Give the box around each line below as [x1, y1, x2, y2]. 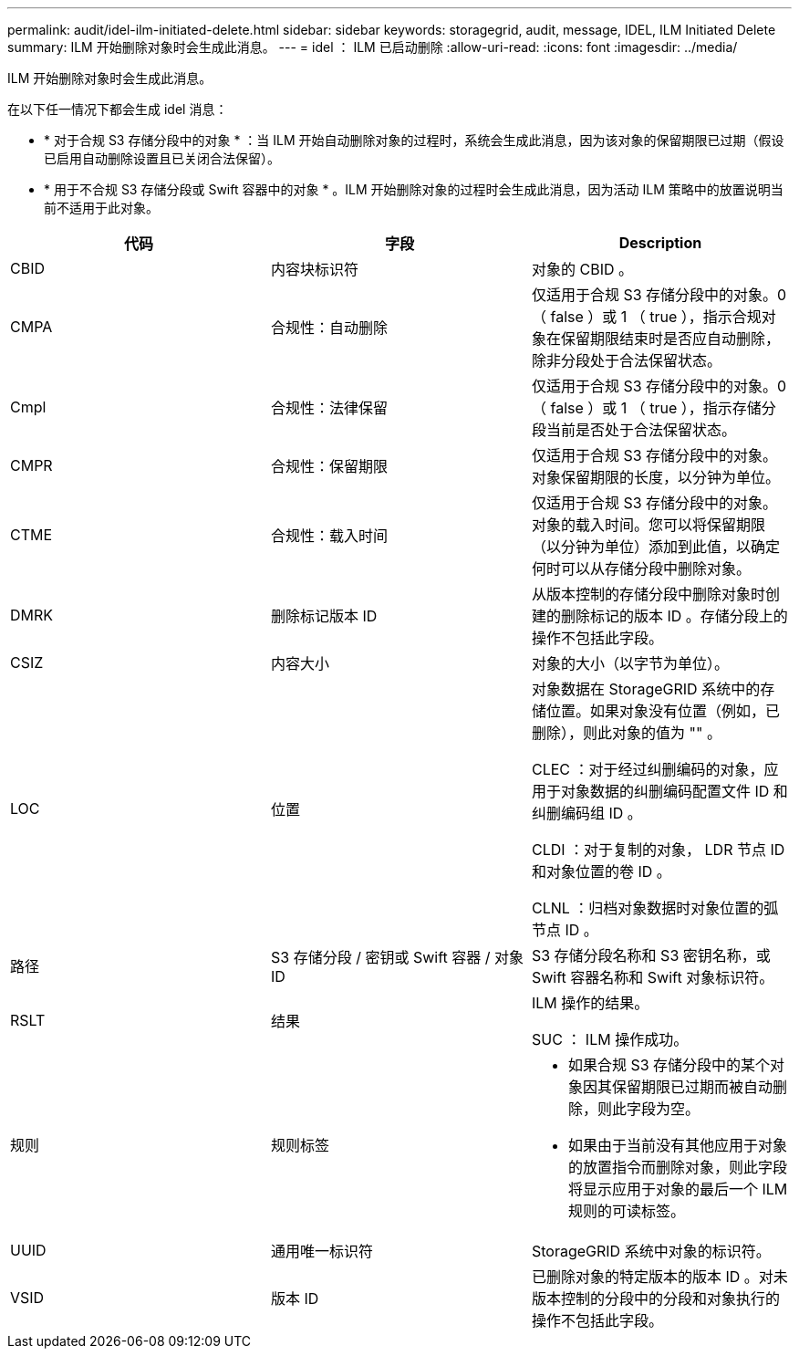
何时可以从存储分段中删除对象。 [531, 559, 751, 578]
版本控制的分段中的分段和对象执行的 [531, 1289, 780, 1308]
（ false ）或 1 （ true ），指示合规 [531, 308, 762, 326]
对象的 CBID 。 [531, 260, 633, 278]
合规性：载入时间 [270, 527, 388, 545]
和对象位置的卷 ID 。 [531, 862, 671, 881]
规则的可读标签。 [567, 1202, 685, 1220]
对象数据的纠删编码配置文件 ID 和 [560, 782, 788, 800]
